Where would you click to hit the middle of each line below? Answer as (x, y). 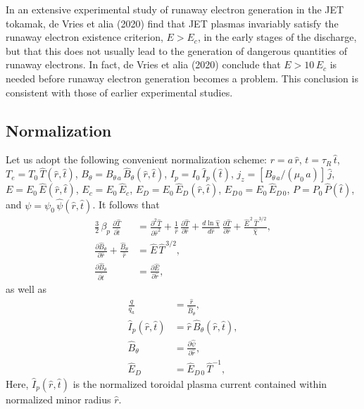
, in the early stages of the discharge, (277, 37)
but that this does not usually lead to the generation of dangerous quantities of (177, 50)
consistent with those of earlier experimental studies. (119, 92)
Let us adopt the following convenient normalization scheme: (136, 159)
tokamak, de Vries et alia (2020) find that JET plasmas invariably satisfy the (172, 23)
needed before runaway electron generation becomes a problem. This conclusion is (182, 78)
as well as (26, 288)
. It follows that (126, 204)
